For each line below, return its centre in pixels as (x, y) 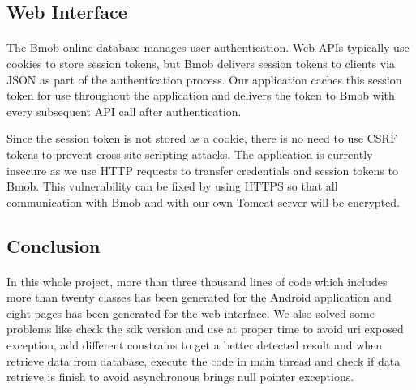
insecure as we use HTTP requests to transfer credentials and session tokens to (202, 170)
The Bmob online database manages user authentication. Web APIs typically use (208, 47)
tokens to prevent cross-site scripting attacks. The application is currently (190, 154)
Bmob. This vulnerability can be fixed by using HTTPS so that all (172, 186)
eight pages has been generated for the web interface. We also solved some (191, 313)
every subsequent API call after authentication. (124, 111)
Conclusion (54, 245)
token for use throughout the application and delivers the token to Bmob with (201, 95)
